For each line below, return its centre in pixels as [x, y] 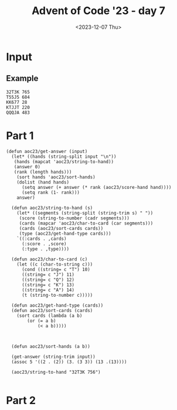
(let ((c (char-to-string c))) [55, 264]
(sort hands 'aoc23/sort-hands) [56, 177]
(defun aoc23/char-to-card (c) [50, 259]
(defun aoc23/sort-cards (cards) [52, 310]
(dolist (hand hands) [43, 182]
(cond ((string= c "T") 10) [56, 269]
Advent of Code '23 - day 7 [98, 11]
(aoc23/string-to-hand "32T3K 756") [56, 372]
